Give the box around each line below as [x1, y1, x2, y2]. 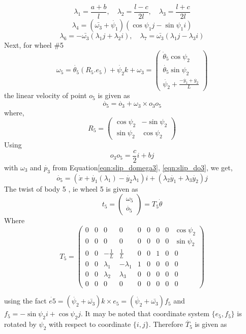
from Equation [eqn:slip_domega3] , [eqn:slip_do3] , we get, [52, 162, 233, 172]
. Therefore [148, 319, 183, 329]
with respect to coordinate [48, 319, 131, 329]
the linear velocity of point [4, 90, 87, 101]
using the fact [4, 295, 47, 306]
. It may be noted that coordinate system [80, 308, 209, 319]
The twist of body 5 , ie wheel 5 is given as [4, 183, 138, 194]
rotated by [4, 319, 37, 329]
